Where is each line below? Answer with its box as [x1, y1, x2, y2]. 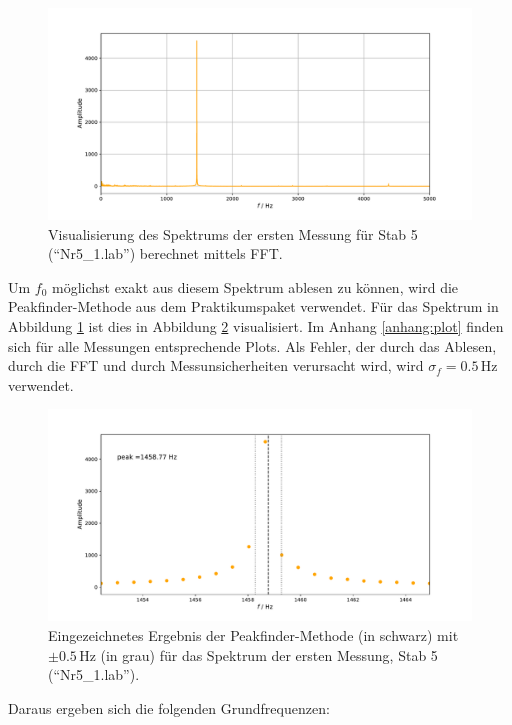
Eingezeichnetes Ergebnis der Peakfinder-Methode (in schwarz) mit [48, 624, 459, 645]
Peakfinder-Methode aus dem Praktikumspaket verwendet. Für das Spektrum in [8, 296, 499, 317]
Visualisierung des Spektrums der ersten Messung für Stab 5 [48, 223, 418, 244]
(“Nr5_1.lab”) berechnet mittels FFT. [48, 243, 283, 264]
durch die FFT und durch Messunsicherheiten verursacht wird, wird [8, 355, 424, 376]
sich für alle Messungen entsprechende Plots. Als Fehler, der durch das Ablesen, [8, 335, 497, 356]
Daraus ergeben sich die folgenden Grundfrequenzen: [8, 697, 330, 718]
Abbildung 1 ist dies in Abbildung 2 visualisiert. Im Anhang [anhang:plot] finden [8, 315, 504, 336]
